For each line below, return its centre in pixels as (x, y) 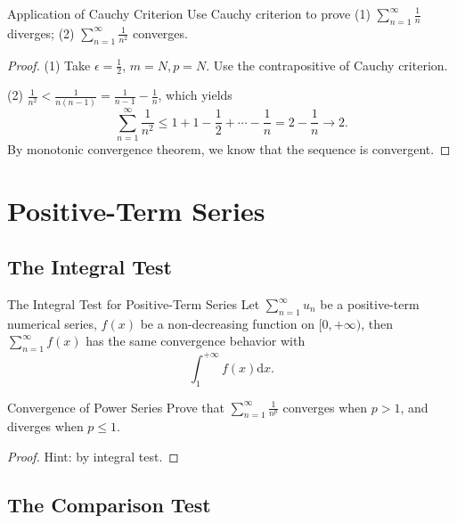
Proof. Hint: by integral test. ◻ (93, 456)
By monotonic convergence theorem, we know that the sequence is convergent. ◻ (229, 148)
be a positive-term (370, 304)
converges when (325, 407)
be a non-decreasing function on (227, 323)
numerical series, (52, 323)
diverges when (45, 426)
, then (377, 323)
